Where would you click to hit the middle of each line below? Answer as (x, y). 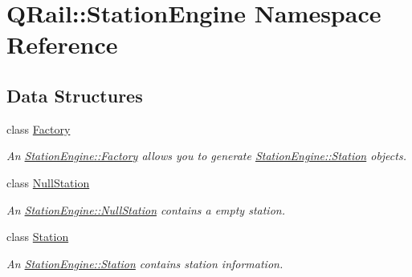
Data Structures (75, 95)
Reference (62, 44)
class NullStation (48, 182)
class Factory (39, 128)
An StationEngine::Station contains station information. (145, 263)
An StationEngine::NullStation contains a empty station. (146, 209)
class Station (38, 237)
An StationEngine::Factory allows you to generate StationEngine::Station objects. (206, 156)
